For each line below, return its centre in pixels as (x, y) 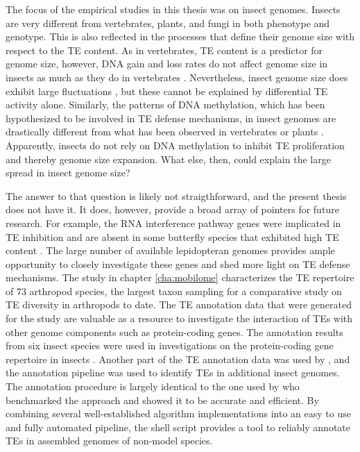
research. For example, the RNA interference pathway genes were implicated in (173, 223)
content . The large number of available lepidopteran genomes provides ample (170, 250)
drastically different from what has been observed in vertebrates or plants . (165, 132)
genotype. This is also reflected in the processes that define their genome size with (180, 36)
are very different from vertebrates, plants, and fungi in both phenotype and (168, 23)
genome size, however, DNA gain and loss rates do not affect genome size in (167, 64)
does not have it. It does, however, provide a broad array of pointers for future (172, 209)
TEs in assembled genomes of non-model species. (109, 441)
